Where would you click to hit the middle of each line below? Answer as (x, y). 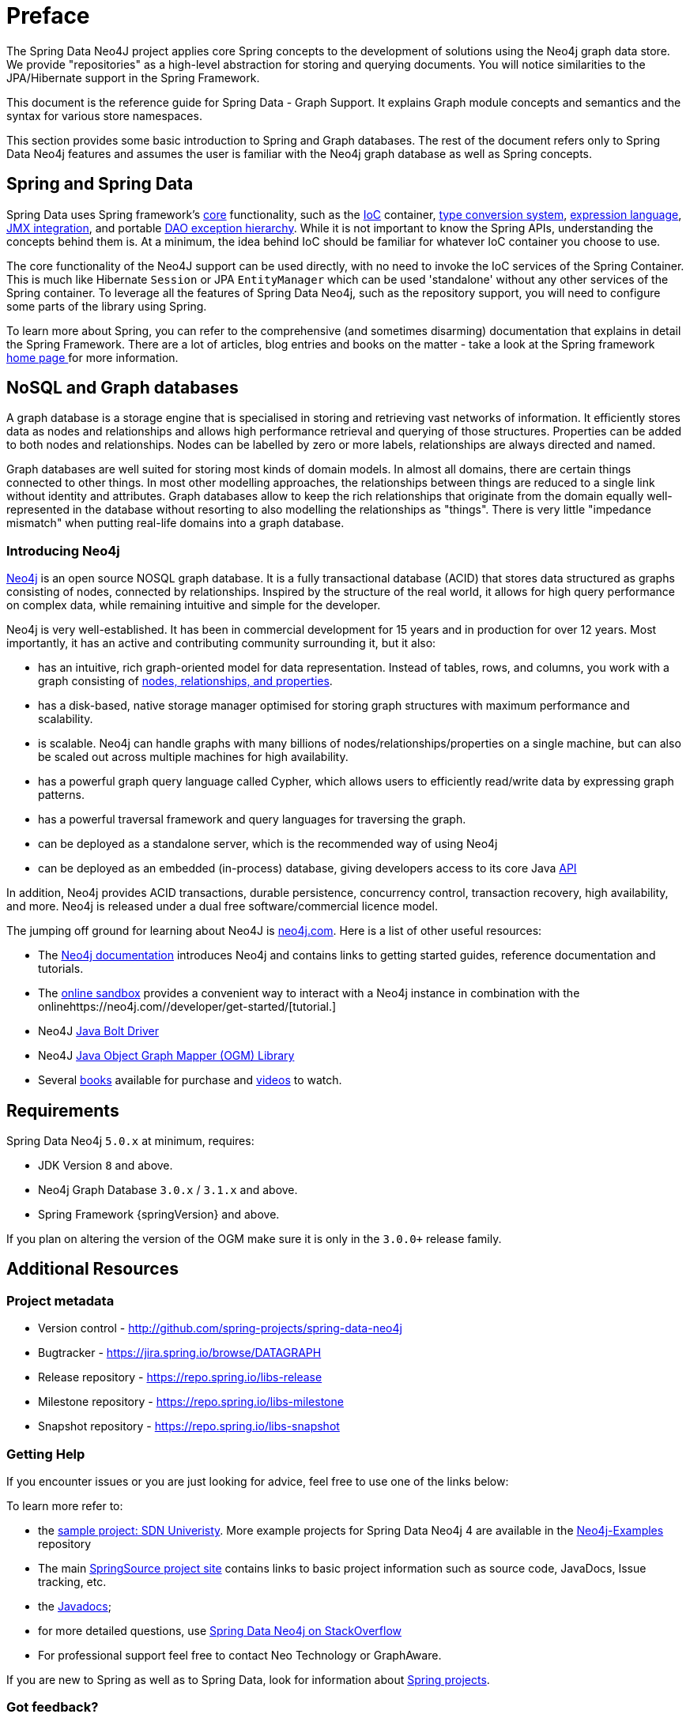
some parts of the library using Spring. (107, 306)
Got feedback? (53, 1707)
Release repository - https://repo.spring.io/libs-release (180, 1377)
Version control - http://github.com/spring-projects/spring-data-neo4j (220, 1328)
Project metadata (60, 1300)
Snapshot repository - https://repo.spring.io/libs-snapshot (189, 1426)
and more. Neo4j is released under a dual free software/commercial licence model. (222, 906)
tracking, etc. (72, 1582)
